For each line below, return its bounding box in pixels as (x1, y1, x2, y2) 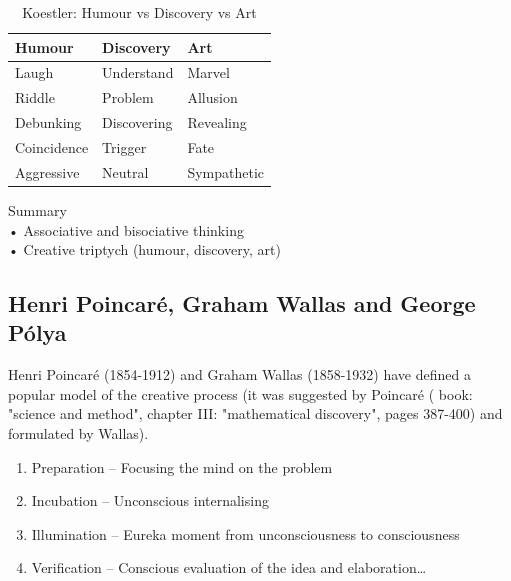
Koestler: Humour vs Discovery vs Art (22, 2, 257, 22)
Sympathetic (187, 161, 265, 182)
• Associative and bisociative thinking (8, 219, 244, 240)
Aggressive (15, 161, 80, 182)
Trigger (102, 136, 147, 157)
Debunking (15, 112, 82, 133)
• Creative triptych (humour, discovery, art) (8, 239, 281, 260)
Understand (102, 62, 174, 83)
